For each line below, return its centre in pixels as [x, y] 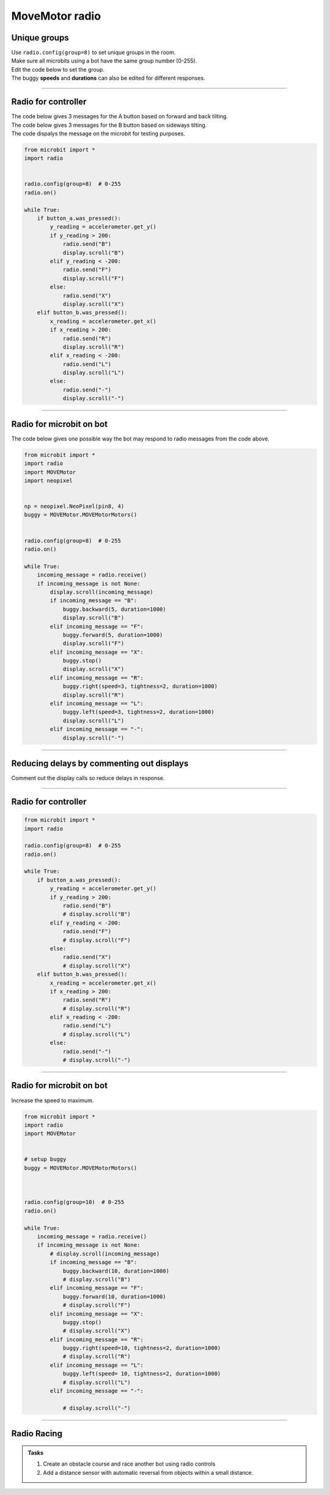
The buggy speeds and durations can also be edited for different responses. [108, 78]
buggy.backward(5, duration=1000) [114, 609]
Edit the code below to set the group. [58, 69]
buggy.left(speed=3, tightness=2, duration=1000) [138, 712]
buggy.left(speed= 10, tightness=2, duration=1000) [142, 1374]
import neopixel [49, 480]
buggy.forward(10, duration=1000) [114, 1296]
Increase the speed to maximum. [53, 1100]
